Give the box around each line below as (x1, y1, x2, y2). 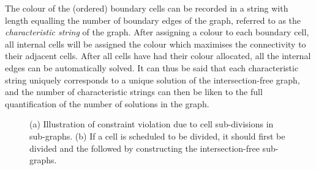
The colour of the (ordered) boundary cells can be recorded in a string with (5, 2, 288, 14)
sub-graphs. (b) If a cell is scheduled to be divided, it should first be (29, 129, 285, 142)
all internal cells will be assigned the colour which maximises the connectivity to (5, 37, 306, 50)
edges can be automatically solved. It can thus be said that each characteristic (5, 61, 299, 74)
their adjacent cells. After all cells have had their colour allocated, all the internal (5, 49, 311, 62)
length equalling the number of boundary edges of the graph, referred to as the (5, 13, 301, 26)
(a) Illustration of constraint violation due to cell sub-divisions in (29, 118, 274, 130)
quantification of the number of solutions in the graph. (5, 97, 209, 110)
